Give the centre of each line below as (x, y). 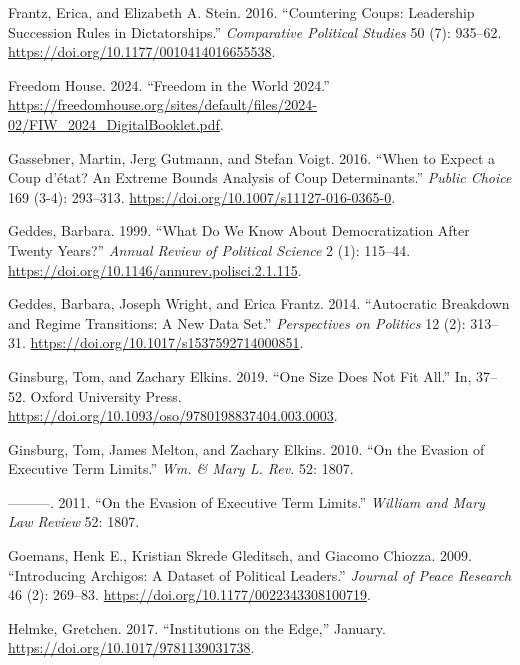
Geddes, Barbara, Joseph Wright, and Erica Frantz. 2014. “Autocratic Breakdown (259, 303)
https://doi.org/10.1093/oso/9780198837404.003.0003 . (173, 415)
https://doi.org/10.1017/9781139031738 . (131, 647)
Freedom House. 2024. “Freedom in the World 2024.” (169, 84)
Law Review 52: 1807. (74, 521)
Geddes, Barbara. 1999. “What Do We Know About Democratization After (239, 230)
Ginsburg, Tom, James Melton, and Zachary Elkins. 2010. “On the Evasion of (246, 448)
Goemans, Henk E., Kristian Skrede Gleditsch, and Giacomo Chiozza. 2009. (240, 555)
